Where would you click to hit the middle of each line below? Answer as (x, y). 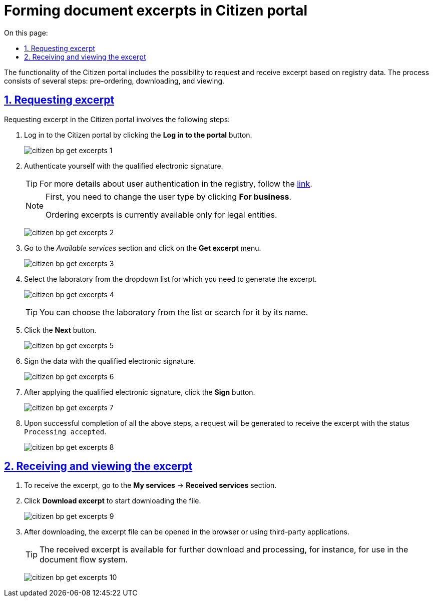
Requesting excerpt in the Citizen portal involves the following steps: (117, 119)
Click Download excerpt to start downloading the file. (113, 501)
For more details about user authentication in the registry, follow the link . (176, 183)
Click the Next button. (60, 330)
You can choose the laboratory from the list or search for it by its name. (174, 312)
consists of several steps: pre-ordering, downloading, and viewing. (114, 81)
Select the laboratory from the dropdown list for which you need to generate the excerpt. (170, 279)
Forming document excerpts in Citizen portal (156, 11)
